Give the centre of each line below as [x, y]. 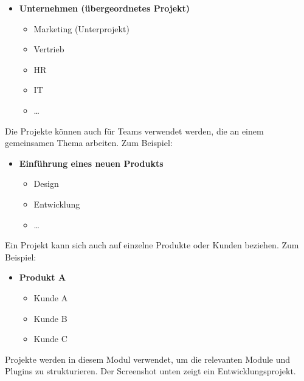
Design [46, 184]
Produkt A [43, 277]
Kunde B [50, 318]
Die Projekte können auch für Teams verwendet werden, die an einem [134, 131]
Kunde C [50, 339]
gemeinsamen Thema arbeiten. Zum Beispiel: [89, 143]
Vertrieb [49, 49]
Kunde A [51, 297]
